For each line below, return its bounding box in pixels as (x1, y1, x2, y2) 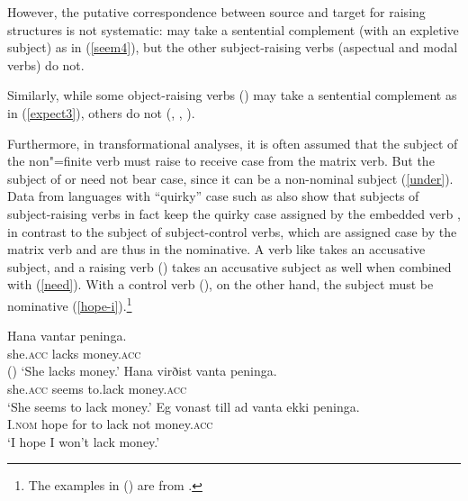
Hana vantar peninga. (7, 326, 127, 345)
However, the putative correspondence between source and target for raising (7, 3, 426, 21)
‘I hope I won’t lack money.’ (7, 432, 160, 451)
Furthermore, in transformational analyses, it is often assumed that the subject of (7, 133, 458, 152)
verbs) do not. (7, 55, 85, 74)
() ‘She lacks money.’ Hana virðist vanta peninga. (7, 361, 277, 380)
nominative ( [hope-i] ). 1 (7, 293, 132, 314)
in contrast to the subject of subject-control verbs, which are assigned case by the (7, 222, 457, 241)
